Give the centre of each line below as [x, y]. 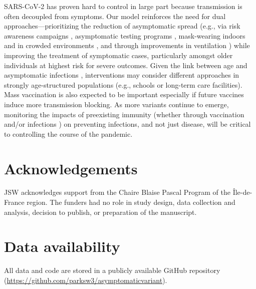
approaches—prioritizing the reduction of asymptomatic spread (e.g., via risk [122, 26]
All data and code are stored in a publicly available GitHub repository [112, 270]
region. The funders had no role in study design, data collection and [131, 202]
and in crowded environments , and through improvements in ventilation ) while [127, 45]
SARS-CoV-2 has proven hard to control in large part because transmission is [123, 6]
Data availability [62, 246]
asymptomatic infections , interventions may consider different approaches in [122, 75]
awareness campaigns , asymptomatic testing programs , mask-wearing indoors [125, 35]
